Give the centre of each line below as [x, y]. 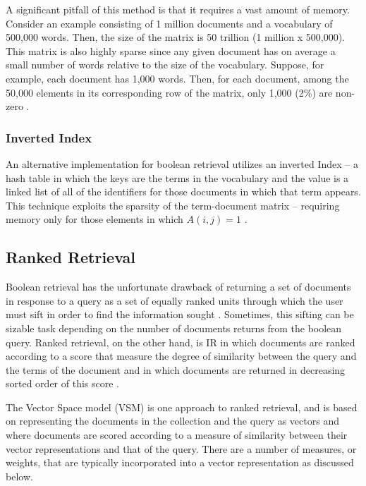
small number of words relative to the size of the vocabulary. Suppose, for [165, 65]
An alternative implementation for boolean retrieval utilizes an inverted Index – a [182, 163]
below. [19, 476]
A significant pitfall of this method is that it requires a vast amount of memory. [178, 9]
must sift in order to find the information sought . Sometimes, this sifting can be [180, 314]
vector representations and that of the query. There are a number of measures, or [181, 448]
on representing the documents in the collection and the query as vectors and [172, 421]
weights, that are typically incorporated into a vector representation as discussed [180, 462]
